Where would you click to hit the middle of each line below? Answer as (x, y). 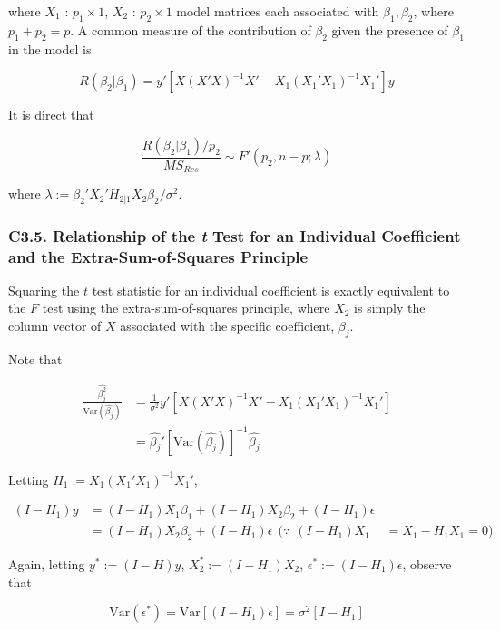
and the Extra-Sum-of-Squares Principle (158, 256)
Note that (35, 359)
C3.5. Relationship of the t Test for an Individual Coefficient (235, 235)
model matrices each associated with (278, 11)
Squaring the (44, 290)
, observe (427, 563)
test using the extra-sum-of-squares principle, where (186, 308)
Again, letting (47, 563)
